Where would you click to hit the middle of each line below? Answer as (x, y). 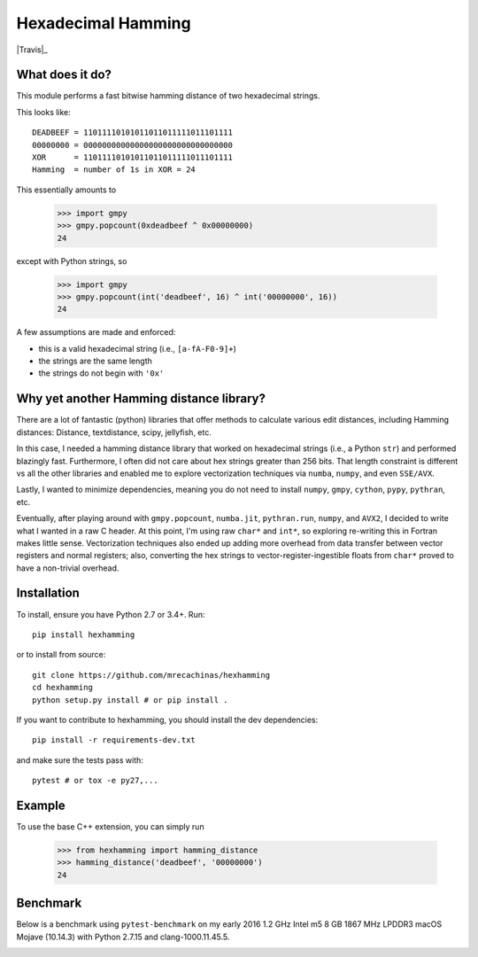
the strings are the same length (95, 361)
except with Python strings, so (72, 261)
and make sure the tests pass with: (80, 760)
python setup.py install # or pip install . (131, 700)
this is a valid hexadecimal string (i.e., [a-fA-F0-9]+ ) (137, 348)
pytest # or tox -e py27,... (95, 781)
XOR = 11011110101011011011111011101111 (133, 158)
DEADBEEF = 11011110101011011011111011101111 (133, 132)
